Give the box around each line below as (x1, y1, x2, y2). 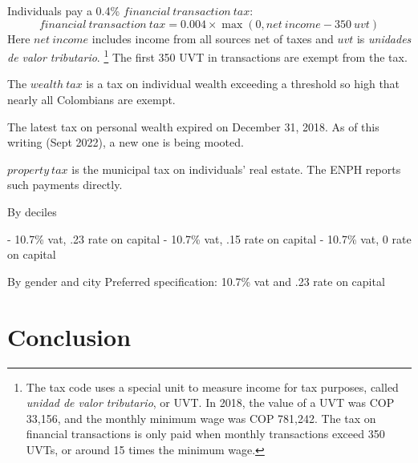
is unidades (356, 30, 412, 46)
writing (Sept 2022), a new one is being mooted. (7, 134, 244, 151)
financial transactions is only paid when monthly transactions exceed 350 (26, 425, 385, 442)
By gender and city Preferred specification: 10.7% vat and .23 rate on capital (7, 272, 385, 289)
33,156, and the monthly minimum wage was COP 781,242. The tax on (26, 409, 376, 426)
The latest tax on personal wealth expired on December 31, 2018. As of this (7, 118, 379, 135)
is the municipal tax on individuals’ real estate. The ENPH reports (71, 160, 401, 177)
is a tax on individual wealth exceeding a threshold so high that (86, 75, 400, 92)
